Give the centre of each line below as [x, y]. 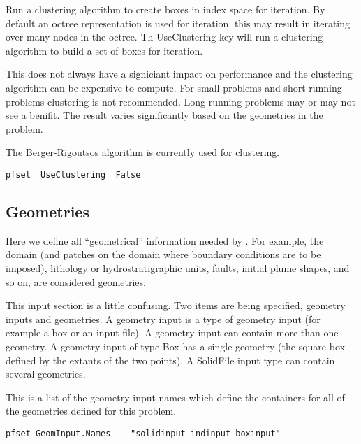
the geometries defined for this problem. [91, 411]
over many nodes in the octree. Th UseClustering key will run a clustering [164, 37]
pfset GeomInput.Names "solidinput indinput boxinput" [143, 433]
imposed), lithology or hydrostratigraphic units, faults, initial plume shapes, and [178, 267]
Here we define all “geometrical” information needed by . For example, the [165, 240]
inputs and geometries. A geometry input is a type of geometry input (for [163, 318]
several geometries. [46, 374]
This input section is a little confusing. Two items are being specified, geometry [176, 305]
